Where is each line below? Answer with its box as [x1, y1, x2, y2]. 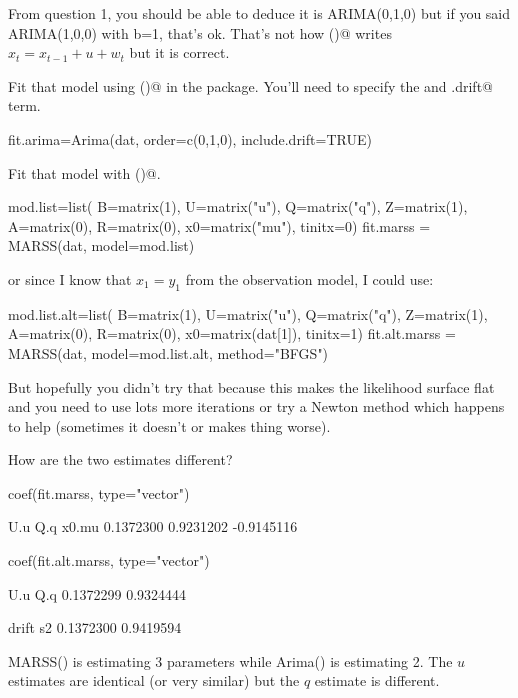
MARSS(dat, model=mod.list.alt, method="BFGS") [8, 342, 329, 363]
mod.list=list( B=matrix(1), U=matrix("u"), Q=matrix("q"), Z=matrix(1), [8, 196, 468, 217]
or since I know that [8, 268, 132, 289]
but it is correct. [129, 42, 230, 63]
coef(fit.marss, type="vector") [8, 482, 190, 503]
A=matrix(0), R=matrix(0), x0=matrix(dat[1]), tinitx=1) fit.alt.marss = [8, 323, 456, 344]
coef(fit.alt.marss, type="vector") [8, 550, 210, 571]
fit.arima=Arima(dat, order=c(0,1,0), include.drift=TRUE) [8, 128, 372, 149]
